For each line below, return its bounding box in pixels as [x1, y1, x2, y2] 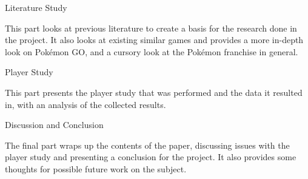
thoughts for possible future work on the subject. [5, 162, 187, 175]
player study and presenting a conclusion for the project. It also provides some [5, 150, 296, 163]
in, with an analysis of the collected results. [5, 98, 166, 110]
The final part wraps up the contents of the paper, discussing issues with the [5, 138, 290, 151]
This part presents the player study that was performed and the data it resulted [5, 86, 303, 98]
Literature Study [5, 1, 67, 13]
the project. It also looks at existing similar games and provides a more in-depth [5, 33, 304, 46]
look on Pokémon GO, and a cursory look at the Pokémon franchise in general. [5, 45, 298, 58]
